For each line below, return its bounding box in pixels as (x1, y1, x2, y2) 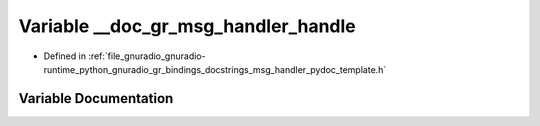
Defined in (43, 50, 87, 62)
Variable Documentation (18, 90, 174, 107)
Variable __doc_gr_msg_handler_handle (18, 15, 357, 37)
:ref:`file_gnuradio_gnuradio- (88, 50, 206, 62)
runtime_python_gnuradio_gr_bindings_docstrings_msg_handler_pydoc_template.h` (43, 63, 387, 75)
